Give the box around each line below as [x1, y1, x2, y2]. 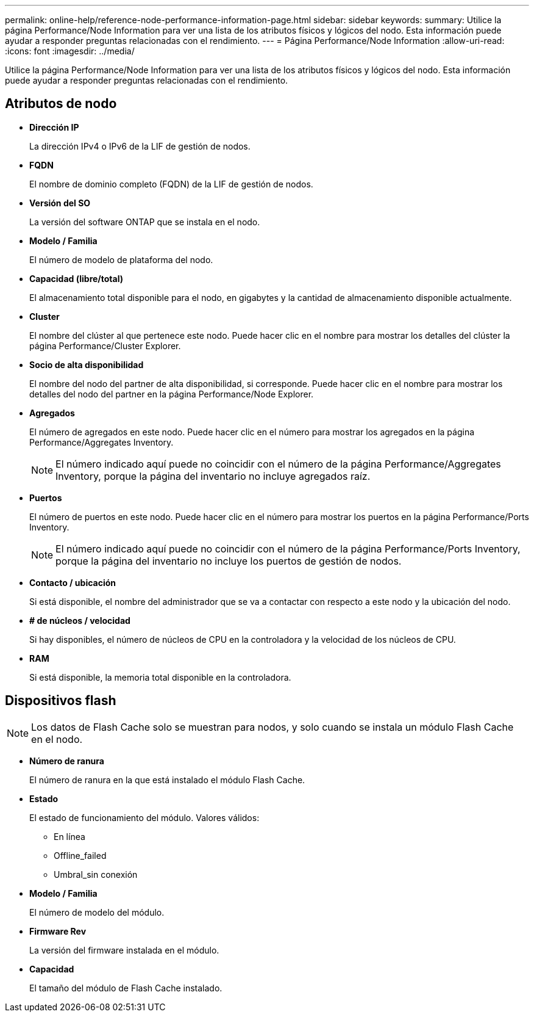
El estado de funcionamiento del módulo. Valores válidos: [29, 812, 260, 823]
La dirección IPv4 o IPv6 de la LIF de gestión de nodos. [29, 140, 251, 151]
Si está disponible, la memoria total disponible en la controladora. [29, 671, 291, 682]
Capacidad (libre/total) [29, 273, 123, 284]
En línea [54, 831, 85, 842]
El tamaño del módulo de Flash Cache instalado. [29, 982, 222, 993]
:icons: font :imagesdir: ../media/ [5, 46, 135, 56]
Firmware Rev [29, 925, 87, 936]
